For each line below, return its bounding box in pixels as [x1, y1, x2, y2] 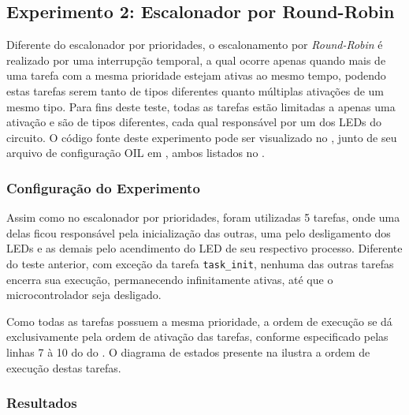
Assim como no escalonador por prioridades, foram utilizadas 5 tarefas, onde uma [6, 209, 400, 226]
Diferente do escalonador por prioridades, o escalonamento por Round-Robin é [6, 36, 383, 53]
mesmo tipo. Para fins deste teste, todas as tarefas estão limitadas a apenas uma [6, 98, 396, 114]
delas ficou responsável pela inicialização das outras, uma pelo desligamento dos [6, 224, 391, 241]
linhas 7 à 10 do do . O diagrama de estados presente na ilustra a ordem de [6, 343, 370, 360]
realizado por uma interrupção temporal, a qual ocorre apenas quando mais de [6, 51, 386, 68]
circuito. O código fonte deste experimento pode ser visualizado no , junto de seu [6, 129, 397, 145]
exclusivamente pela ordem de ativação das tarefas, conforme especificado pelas [6, 328, 389, 345]
